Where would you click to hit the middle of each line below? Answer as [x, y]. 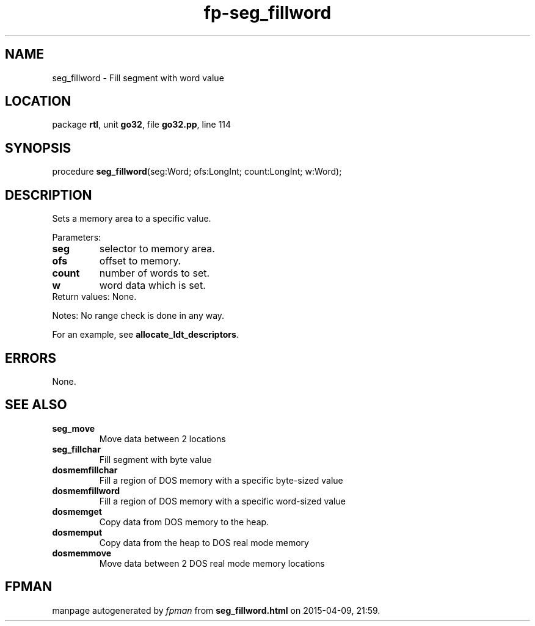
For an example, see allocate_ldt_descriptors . [145, 335]
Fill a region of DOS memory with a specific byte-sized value [221, 480]
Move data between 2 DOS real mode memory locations [212, 563]
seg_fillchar [76, 449]
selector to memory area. [157, 249]
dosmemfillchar [85, 470]
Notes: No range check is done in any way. [138, 316]
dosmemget [77, 511]
